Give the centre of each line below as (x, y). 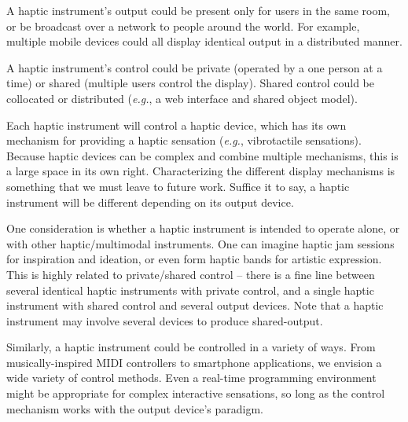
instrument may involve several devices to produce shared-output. (165, 320)
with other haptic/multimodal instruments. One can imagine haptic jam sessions (200, 243)
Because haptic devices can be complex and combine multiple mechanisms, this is (202, 155)
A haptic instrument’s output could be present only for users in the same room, (198, 10)
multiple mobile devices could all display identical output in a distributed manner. (204, 41)
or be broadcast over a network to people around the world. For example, (183, 26)
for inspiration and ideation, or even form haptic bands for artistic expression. (194, 259)
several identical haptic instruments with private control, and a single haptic (190, 290)
